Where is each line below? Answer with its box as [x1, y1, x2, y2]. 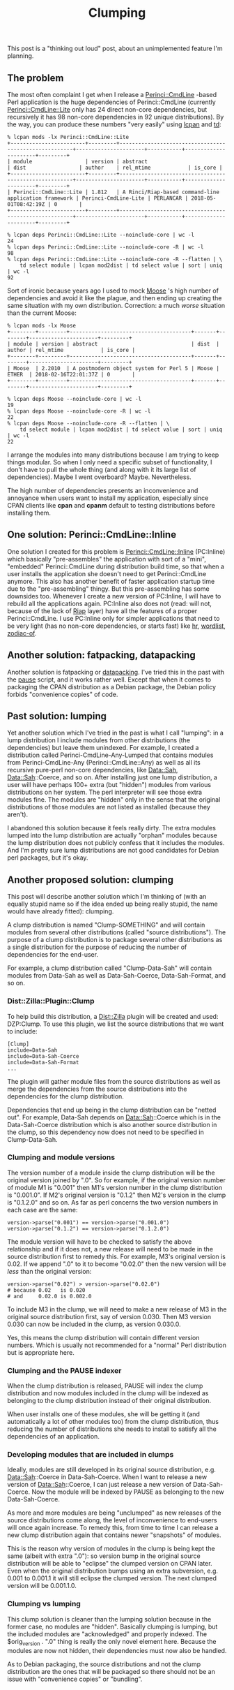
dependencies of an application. [7, 1432, 100, 1441]
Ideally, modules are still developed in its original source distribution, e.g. [7, 1465, 216, 1474]
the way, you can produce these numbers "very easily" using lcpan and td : [7, 120, 221, 128]
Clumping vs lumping [7, 1599, 81, 1609]
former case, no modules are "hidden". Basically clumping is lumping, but [7, 1622, 218, 1631]
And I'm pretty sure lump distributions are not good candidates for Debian [7, 846, 219, 855]
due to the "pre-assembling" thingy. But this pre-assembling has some [7, 585, 210, 593]
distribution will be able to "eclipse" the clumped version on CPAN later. [7, 1559, 212, 1568]
